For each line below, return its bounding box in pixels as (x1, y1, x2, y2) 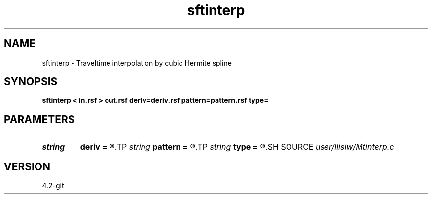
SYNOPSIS (4, 75, 58, 88)
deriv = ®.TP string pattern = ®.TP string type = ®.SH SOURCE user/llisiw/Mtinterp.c (80, 142, 394, 152)
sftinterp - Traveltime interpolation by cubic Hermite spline (42, 58, 232, 67)
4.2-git (42, 181, 64, 190)
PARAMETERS (4, 113, 75, 126)
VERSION (4, 160, 51, 173)
